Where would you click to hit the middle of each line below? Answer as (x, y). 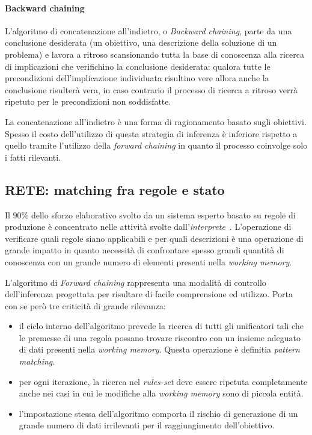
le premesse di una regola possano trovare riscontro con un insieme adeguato (160, 337)
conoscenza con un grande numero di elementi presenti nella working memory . (148, 261)
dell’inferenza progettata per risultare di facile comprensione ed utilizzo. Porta (149, 294)
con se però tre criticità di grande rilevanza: (85, 305)
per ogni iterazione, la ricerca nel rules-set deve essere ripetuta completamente (163, 381)
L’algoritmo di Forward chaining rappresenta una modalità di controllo (136, 282)
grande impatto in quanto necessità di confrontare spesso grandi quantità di (145, 250)
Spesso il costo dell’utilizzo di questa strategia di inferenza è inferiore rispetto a (151, 133)
